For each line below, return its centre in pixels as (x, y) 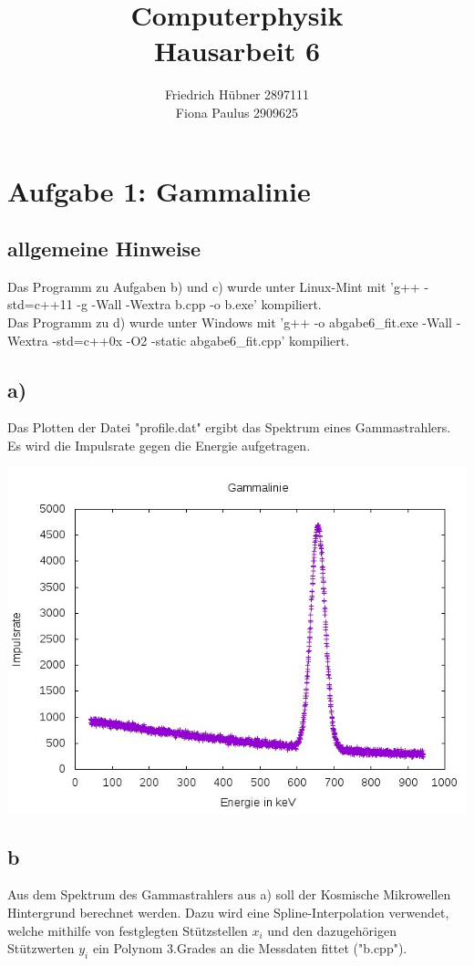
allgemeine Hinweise (104, 249)
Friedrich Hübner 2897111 (237, 94)
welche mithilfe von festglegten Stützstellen (128, 930)
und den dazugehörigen (332, 930)
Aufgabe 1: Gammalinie (159, 190)
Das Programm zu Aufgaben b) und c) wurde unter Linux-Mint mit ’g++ (214, 286)
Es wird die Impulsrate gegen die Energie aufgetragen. (159, 446)
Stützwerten (41, 948)
